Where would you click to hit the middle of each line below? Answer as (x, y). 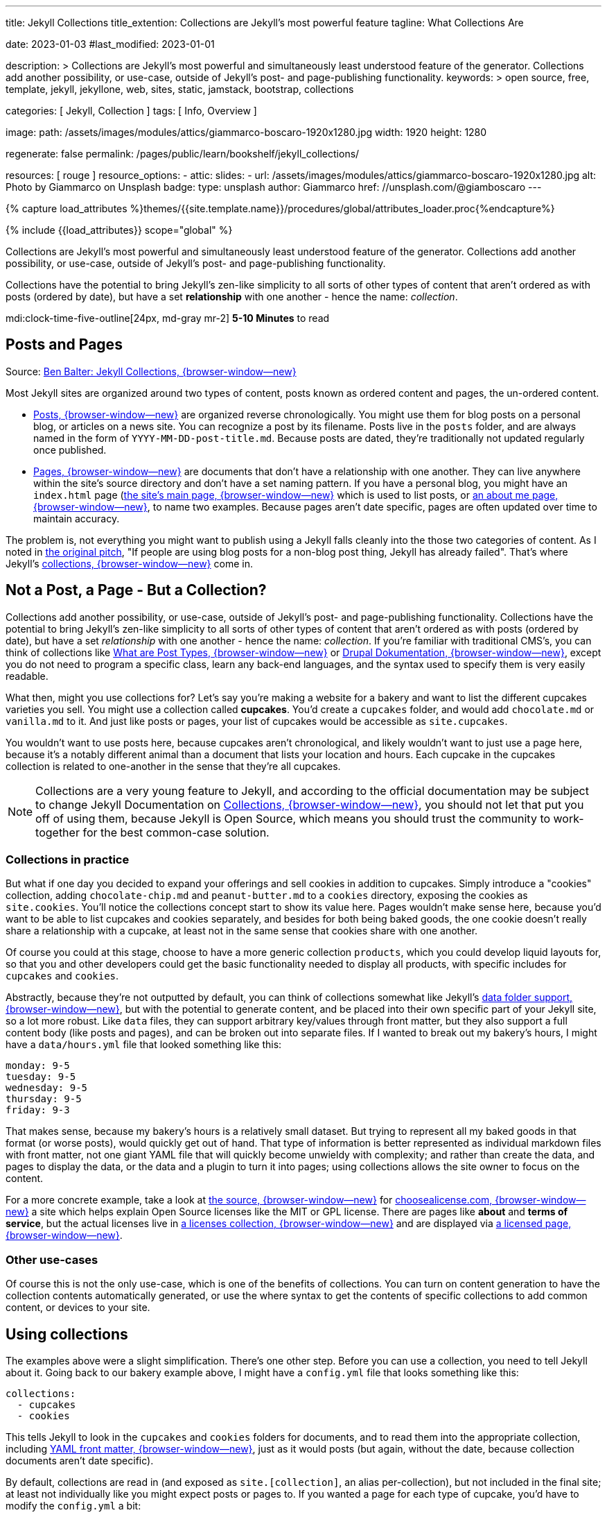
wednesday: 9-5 (47, 1088)
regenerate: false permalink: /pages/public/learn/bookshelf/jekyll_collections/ (183, 154)
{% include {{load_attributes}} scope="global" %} (119, 230)
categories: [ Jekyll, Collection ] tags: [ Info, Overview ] (131, 111)
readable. (27, 676)
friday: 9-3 (38, 1110)
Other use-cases (52, 1259)
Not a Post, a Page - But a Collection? (136, 590)
